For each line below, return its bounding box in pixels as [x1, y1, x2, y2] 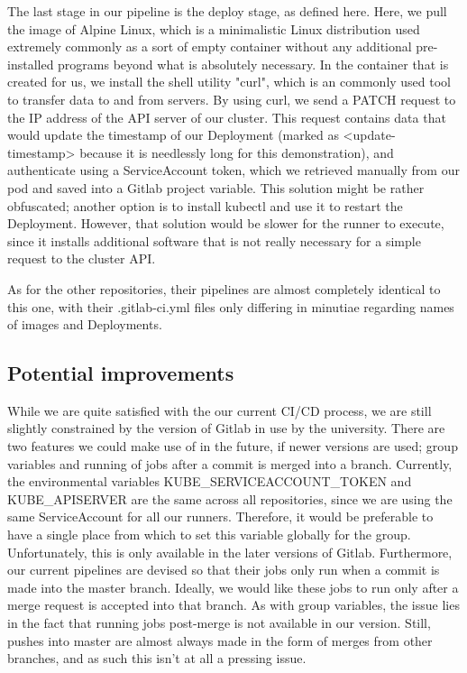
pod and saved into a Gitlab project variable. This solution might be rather [7, 178, 425, 197]
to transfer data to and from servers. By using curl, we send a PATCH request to [7, 89, 456, 108]
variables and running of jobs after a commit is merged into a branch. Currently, [7, 454, 453, 473]
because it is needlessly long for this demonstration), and [79, 143, 394, 161]
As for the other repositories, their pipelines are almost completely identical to [7, 279, 441, 298]
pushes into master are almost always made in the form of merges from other [7, 631, 433, 650]
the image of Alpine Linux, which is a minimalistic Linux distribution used [7, 19, 420, 38]
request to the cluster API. [7, 249, 156, 268]
